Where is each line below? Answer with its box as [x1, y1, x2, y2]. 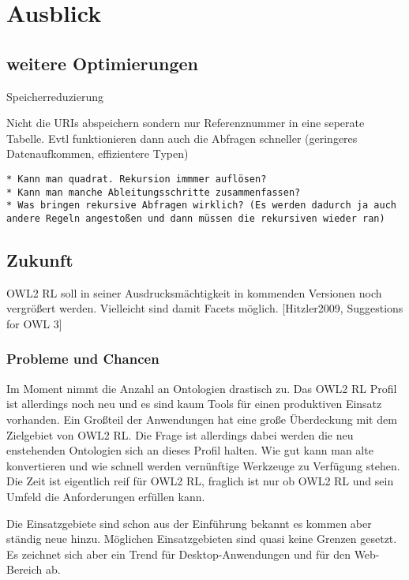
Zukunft [6, 247, 73, 271]
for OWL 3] [6, 315, 62, 331]
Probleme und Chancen [6, 349, 159, 369]
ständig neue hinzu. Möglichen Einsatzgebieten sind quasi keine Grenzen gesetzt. [6, 530, 397, 547]
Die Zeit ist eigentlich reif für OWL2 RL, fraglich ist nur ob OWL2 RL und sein [6, 473, 394, 489]
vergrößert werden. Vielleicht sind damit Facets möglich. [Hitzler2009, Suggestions [6, 300, 403, 316]
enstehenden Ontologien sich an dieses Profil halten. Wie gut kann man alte [6, 442, 373, 458]
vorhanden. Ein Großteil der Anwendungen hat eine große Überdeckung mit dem [6, 410, 397, 427]
